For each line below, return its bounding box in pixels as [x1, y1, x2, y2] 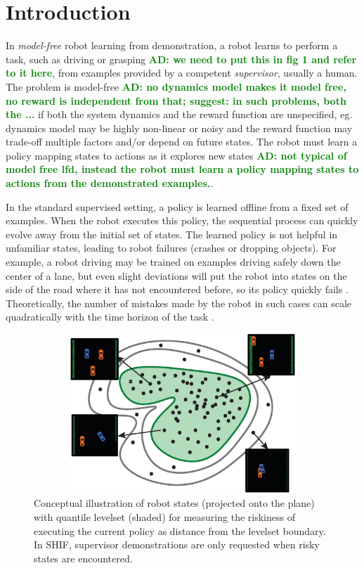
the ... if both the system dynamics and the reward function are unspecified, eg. [6, 107, 353, 122]
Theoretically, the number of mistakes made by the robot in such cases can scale [6, 295, 352, 310]
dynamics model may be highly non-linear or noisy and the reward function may [6, 120, 353, 135]
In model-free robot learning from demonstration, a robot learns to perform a [6, 38, 338, 53]
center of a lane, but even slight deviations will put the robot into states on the [6, 268, 347, 283]
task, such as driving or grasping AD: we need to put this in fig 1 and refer [6, 51, 357, 66]
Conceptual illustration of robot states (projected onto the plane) [34, 496, 315, 510]
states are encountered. [34, 550, 133, 565]
